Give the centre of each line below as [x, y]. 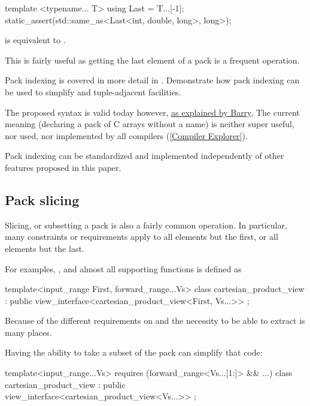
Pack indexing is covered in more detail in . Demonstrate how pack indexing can [152, 80]
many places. [28, 332]
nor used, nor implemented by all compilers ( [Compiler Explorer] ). [126, 135]
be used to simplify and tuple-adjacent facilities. [93, 91]
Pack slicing [42, 199]
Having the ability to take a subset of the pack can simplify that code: [134, 352]
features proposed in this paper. [63, 167]
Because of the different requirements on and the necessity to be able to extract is [155, 321]
